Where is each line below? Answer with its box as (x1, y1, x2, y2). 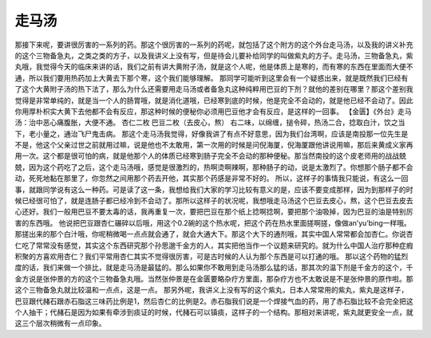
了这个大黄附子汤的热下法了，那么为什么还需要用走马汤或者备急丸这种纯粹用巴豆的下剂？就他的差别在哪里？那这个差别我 (14, 84, 413, 94)
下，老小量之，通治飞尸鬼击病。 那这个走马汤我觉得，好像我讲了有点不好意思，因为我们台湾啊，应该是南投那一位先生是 (14, 128, 409, 139)
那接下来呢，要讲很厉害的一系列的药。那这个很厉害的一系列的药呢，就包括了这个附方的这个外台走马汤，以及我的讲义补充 (14, 40, 413, 49)
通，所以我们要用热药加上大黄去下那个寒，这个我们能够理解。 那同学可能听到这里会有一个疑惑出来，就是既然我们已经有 (14, 73, 409, 83)
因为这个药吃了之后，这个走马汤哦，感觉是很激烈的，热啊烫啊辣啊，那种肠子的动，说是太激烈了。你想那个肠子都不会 (28, 162, 413, 171)
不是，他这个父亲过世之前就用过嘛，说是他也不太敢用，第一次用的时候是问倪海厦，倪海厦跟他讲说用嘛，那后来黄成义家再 (14, 140, 413, 150)
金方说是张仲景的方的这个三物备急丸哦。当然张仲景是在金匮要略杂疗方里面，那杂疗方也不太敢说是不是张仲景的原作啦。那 (14, 273, 413, 283)
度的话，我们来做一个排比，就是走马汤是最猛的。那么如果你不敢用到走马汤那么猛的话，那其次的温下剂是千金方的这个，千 (14, 263, 413, 273)
